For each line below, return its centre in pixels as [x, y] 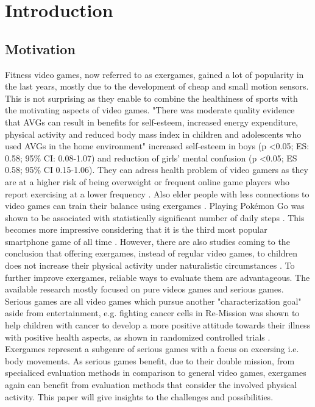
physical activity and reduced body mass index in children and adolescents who [153, 134]
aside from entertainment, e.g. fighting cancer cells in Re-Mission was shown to [152, 313]
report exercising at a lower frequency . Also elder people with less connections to [157, 193]
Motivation [40, 48]
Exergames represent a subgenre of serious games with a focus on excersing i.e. [152, 349]
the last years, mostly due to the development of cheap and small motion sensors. [157, 86]
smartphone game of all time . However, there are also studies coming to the [147, 241]
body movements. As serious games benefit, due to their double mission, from [150, 360]
